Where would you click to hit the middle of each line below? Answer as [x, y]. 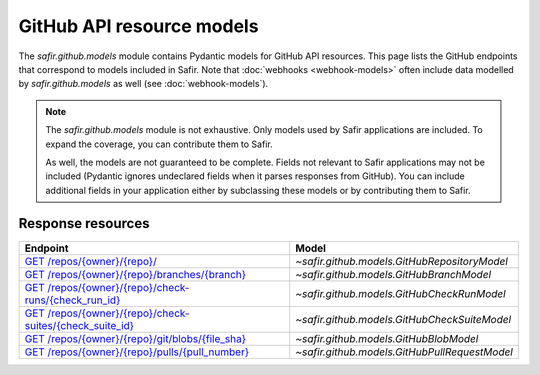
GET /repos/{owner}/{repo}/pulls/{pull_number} [137, 352]
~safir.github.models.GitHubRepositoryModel [402, 261]
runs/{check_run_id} [72, 300]
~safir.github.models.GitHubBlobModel [387, 338]
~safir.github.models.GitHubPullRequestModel [404, 352]
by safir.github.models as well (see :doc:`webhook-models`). [143, 84]
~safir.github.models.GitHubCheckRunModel [400, 293]
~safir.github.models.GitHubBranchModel [393, 274]
